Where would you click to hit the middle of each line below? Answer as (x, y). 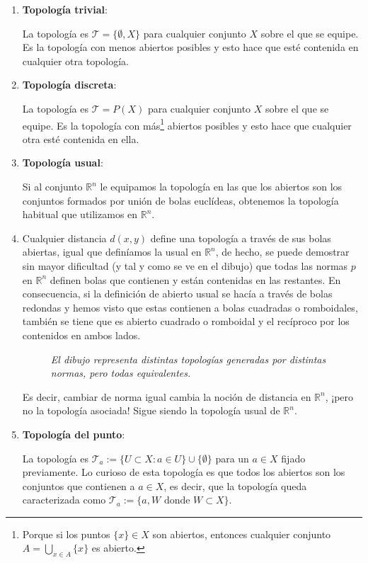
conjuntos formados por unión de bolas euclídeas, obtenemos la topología (180, 200)
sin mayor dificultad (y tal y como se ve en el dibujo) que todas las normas (185, 265)
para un (232, 458)
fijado (293, 458)
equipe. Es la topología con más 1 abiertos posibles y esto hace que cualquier (187, 124)
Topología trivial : (65, 9)
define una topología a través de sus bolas (241, 238)
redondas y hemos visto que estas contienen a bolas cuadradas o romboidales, (190, 307)
